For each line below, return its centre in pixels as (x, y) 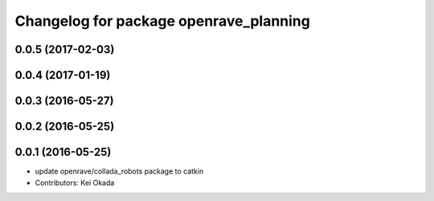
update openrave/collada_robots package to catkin (119, 171)
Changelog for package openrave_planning (163, 21)
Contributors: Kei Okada (75, 183)
